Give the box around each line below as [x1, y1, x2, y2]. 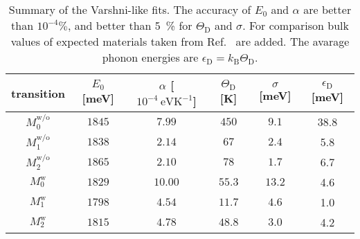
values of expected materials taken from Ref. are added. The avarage [10, 33, 350, 49]
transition [11, 85, 65, 101]
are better [303, 1, 352, 17]
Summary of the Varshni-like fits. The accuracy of [8, 1, 251, 17]
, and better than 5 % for [67, 17, 192, 33]
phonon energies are [102, 49, 199, 65]
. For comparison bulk [242, 17, 349, 33]
